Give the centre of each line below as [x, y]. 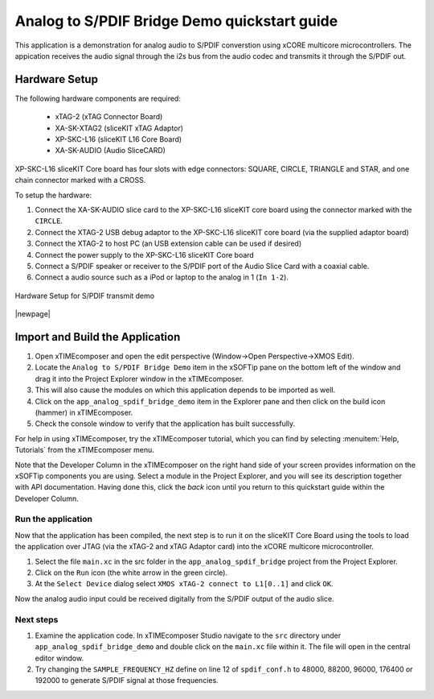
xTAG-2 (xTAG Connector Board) [109, 117]
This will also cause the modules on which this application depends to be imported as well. [185, 390]
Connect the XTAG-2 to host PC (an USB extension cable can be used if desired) [168, 244]
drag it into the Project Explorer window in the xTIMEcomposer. [139, 378]
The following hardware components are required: [98, 98]
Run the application [53, 519]
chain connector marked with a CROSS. [80, 180]
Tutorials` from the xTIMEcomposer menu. [84, 450]
